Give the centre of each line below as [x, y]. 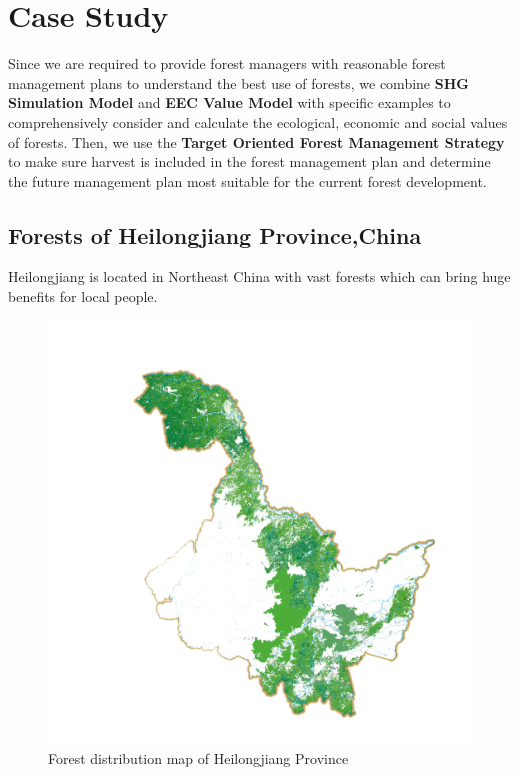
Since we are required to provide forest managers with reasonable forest [227, 63]
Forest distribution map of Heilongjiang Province [198, 758]
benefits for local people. [83, 296]
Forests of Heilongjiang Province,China [215, 234]
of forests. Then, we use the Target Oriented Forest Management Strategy [256, 141]
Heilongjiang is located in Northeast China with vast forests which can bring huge [259, 276]
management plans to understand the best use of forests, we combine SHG [238, 82]
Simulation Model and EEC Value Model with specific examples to [229, 102]
